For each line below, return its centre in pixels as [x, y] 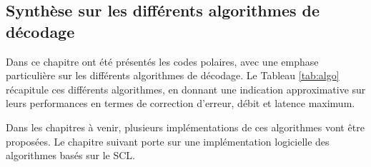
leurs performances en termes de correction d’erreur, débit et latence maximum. [180, 103]
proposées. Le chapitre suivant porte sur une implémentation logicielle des [168, 141]
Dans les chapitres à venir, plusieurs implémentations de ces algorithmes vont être [185, 127]
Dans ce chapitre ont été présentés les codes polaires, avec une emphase [162, 61]
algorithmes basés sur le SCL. [71, 155]
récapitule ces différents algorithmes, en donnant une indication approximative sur [186, 89]
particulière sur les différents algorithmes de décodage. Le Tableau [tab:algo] [173, 75]
